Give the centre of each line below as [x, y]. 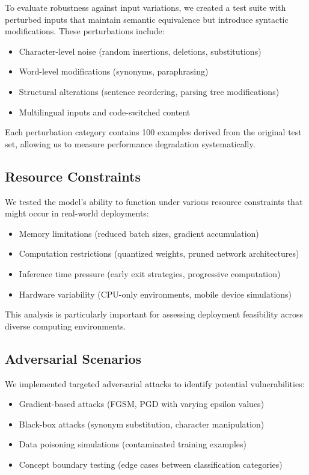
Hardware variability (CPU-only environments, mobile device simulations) [155, 294]
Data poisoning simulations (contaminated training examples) [133, 444]
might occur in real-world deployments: [77, 213]
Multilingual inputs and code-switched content [105, 112]
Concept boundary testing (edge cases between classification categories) [151, 464]
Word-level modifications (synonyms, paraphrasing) [114, 71]
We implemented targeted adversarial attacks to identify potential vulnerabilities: [155, 383]
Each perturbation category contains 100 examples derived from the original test [153, 132]
